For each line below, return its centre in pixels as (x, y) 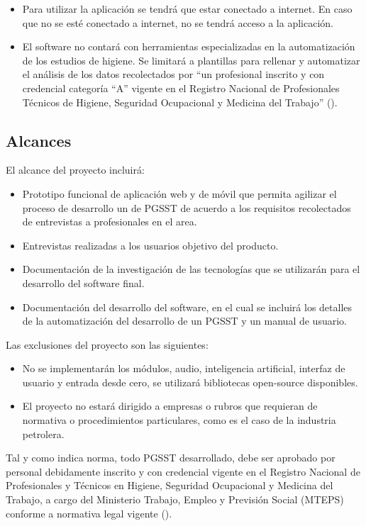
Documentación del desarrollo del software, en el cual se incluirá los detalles (187, 307)
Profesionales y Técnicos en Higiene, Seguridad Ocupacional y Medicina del (170, 485)
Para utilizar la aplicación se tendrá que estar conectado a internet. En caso (187, 9)
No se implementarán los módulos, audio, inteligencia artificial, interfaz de (184, 368)
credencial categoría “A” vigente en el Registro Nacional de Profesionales (181, 88)
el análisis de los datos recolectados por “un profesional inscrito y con (173, 74)
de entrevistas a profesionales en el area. (110, 222)
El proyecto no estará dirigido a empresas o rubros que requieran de (170, 406)
